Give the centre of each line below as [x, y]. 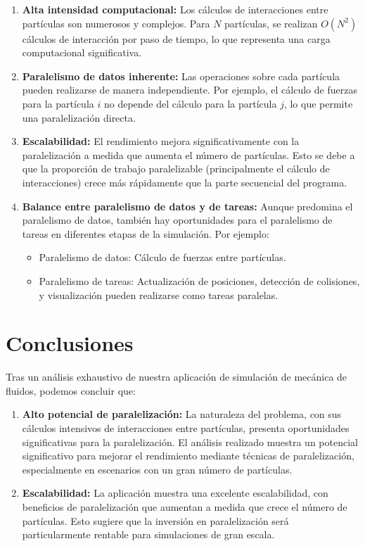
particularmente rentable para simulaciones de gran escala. [148, 534]
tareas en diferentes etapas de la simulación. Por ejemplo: [146, 233]
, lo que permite [318, 103]
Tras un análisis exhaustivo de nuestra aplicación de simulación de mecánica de [177, 377]
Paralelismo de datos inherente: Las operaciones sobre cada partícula [181, 76]
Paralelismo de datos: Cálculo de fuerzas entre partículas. [162, 257]
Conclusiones [70, 343]
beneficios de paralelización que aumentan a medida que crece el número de [185, 506]
